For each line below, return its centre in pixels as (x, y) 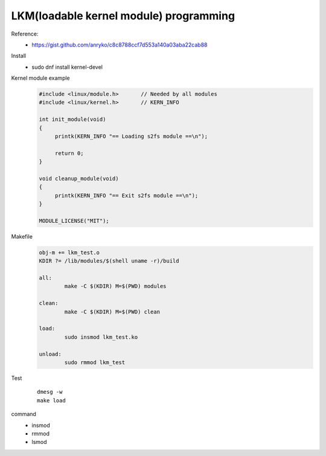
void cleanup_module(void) (79, 178)
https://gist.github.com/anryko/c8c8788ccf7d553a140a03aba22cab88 (120, 45)
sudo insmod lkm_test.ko (101, 337)
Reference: (25, 34)
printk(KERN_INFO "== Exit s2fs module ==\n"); (126, 195)
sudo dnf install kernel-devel (67, 67)
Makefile (22, 236)
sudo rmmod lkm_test (95, 362)
